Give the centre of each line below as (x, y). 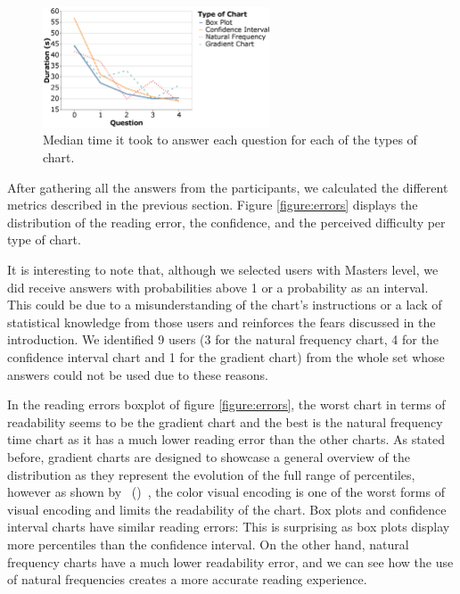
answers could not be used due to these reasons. (138, 374)
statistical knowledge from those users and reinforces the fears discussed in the (222, 322)
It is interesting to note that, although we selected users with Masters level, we (223, 270)
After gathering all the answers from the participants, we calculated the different (228, 187)
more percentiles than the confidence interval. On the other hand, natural (208, 544)
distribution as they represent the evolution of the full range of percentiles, (211, 474)
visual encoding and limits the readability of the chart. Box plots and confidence (227, 509)
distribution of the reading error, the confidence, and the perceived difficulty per (226, 222)
